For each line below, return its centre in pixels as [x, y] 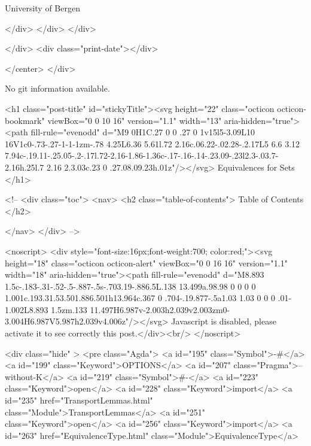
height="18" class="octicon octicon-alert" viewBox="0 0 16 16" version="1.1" [146, 263]
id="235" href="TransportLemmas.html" [79, 400]
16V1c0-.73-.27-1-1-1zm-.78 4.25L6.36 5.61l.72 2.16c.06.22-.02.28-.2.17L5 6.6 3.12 [153, 143]
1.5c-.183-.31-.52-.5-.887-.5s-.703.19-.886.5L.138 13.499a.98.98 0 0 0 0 [130, 286]
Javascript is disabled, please [224, 321]
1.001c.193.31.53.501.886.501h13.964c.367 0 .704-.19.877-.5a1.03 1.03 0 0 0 [140, 298]
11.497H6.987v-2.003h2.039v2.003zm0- [160, 309]
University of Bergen [42, 8]
